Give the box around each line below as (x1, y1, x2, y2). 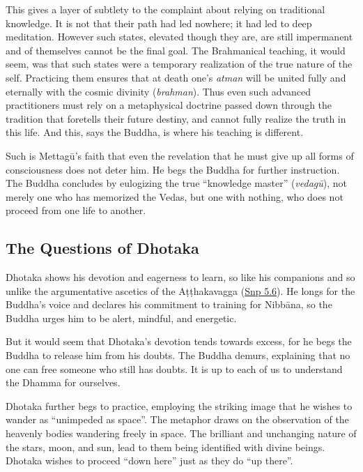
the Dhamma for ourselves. (6, 375, 121, 390)
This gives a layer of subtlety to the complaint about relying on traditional (6, 2, 325, 16)
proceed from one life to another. (6, 203, 146, 218)
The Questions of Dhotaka (6, 237, 199, 259)
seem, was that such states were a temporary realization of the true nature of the (6, 56, 353, 71)
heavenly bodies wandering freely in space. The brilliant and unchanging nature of (6, 426, 357, 441)
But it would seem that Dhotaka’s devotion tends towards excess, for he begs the (6, 334, 352, 349)
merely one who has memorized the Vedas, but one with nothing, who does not (6, 189, 343, 204)
